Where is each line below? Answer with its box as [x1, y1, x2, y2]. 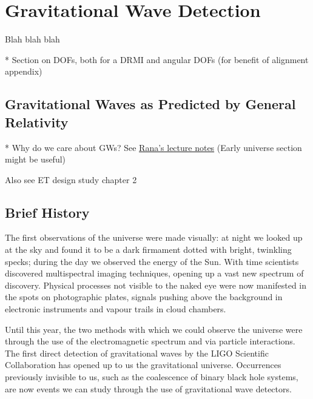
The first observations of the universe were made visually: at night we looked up [5, 231, 303, 244]
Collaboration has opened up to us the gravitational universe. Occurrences [5, 358, 281, 371]
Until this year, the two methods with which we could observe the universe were [5, 323, 303, 335]
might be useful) [5, 153, 66, 166]
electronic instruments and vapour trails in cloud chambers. [5, 303, 226, 315]
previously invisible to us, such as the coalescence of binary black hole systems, [5, 370, 298, 383]
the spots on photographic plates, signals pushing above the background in [5, 290, 283, 303]
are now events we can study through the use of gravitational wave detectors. [5, 382, 292, 395]
